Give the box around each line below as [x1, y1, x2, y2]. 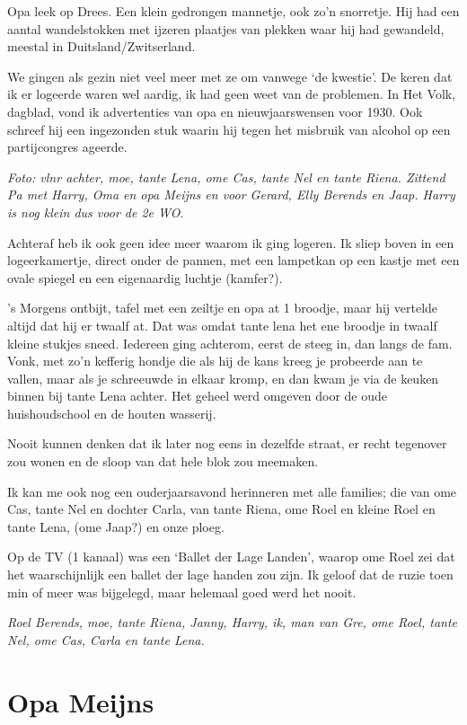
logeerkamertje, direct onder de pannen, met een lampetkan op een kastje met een [7, 251, 460, 270]
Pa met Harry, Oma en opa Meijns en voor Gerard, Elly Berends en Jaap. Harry [7, 185, 455, 204]
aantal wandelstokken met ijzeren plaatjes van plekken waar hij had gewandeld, [7, 19, 445, 38]
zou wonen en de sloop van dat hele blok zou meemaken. [7, 452, 319, 471]
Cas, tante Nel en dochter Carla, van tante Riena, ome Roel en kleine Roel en [7, 500, 436, 518]
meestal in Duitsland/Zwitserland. [7, 37, 196, 56]
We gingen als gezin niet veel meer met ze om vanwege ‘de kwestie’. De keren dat [7, 66, 453, 85]
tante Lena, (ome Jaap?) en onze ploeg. [7, 517, 225, 535]
